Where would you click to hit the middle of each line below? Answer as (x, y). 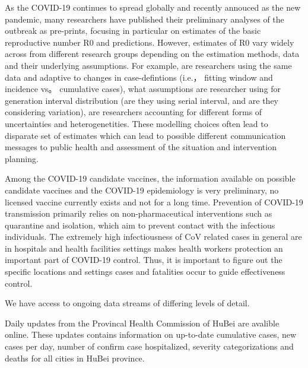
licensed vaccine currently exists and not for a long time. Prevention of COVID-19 (154, 202)
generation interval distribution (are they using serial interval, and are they (142, 100)
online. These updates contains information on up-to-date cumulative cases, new (151, 334)
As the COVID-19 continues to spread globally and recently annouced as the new (153, 7)
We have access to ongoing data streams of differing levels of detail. (127, 303)
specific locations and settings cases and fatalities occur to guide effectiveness (145, 272)
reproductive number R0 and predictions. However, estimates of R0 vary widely (150, 42)
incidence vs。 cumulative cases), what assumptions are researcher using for (143, 89)
